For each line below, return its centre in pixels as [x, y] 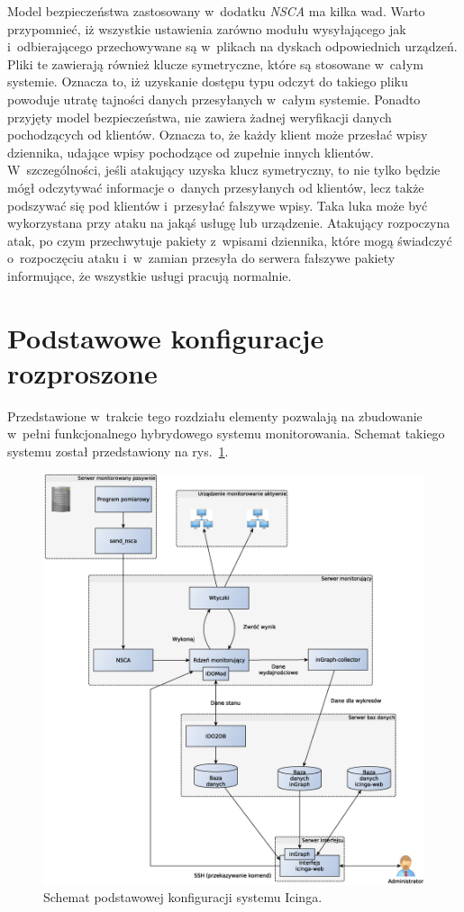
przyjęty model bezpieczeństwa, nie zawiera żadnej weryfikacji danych [200, 117]
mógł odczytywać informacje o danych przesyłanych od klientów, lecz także [216, 187]
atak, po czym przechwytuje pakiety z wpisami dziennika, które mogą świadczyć [230, 240]
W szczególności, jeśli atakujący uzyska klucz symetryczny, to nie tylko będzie [224, 170]
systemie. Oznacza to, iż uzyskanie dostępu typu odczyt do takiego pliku [208, 81]
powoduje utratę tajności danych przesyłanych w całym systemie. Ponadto [214, 99]
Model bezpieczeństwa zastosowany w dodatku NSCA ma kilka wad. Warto [216, 11]
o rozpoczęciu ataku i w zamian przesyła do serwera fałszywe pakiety [201, 258]
